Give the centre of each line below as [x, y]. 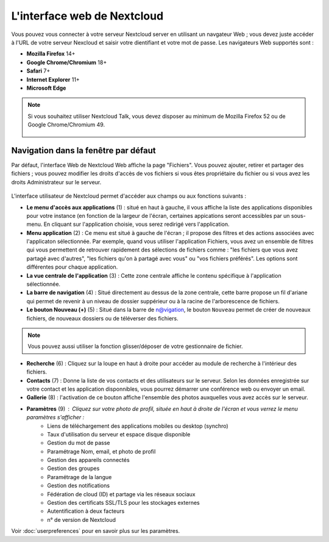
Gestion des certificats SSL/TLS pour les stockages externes [124, 503]
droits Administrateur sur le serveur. [56, 182]
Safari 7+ [38, 71]
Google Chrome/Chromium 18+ [67, 62]
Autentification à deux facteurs [86, 511]
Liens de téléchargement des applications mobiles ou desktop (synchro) [138, 426]
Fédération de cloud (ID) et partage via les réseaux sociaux [122, 494]
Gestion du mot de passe [79, 443]
